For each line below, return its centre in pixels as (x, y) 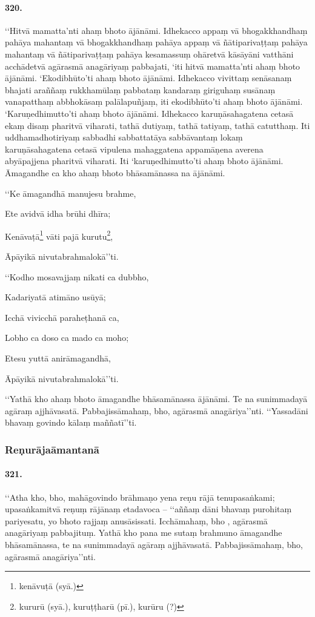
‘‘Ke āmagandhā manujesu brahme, (71, 193)
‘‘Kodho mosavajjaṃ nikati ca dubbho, (77, 276)
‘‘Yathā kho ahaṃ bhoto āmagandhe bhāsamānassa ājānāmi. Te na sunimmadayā (156, 399)
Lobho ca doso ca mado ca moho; (67, 338)
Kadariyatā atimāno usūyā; (55, 297)
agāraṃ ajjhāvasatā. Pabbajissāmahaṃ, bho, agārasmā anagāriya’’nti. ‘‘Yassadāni (157, 410)
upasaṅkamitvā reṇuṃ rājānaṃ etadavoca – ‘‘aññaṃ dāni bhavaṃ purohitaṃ (148, 509)
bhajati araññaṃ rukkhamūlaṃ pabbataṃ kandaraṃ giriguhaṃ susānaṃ (140, 89)
